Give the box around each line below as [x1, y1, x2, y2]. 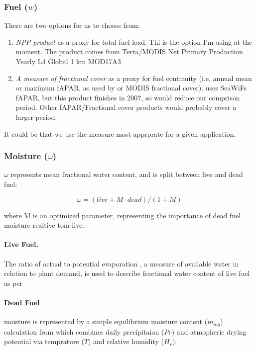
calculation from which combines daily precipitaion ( [4, 326, 164, 337]
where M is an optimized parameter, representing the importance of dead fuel [4, 210, 241, 220]
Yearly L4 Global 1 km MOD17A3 [15, 56, 121, 66]
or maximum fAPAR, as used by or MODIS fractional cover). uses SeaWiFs [15, 83, 247, 93]
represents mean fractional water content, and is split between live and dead [10, 169, 243, 179]
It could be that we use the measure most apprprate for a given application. [4, 128, 236, 139]
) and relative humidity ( [88, 336, 164, 347]
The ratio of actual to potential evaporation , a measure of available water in [4, 258, 239, 268]
